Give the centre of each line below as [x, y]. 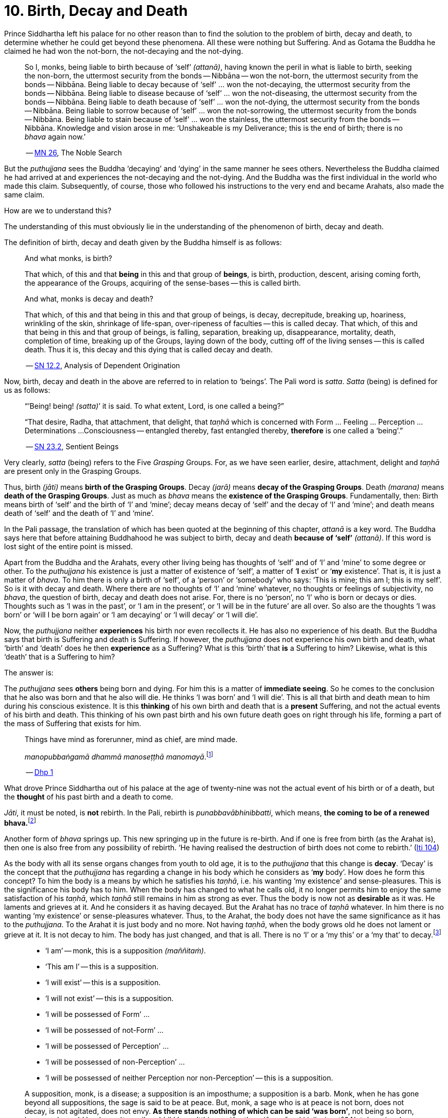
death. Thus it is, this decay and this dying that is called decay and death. [149, 349]
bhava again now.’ [55, 136]
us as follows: [27, 390]
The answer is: [29, 672]
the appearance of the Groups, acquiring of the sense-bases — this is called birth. [163, 283]
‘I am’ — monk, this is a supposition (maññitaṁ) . [126, 950]
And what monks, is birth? [68, 258]
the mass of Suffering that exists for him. [73, 723]
